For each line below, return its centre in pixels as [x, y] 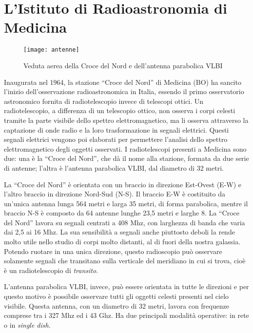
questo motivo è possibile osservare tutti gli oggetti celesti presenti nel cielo [117, 296]
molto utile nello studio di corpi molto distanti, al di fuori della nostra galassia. [122, 242]
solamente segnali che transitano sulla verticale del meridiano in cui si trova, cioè [125, 261]
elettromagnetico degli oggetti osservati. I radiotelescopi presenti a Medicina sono [125, 148]
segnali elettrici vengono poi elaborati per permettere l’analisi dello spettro [116, 139]
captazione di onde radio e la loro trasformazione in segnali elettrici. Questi [117, 129]
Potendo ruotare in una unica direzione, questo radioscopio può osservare [113, 251]
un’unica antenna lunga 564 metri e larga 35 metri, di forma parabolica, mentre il [126, 203]
